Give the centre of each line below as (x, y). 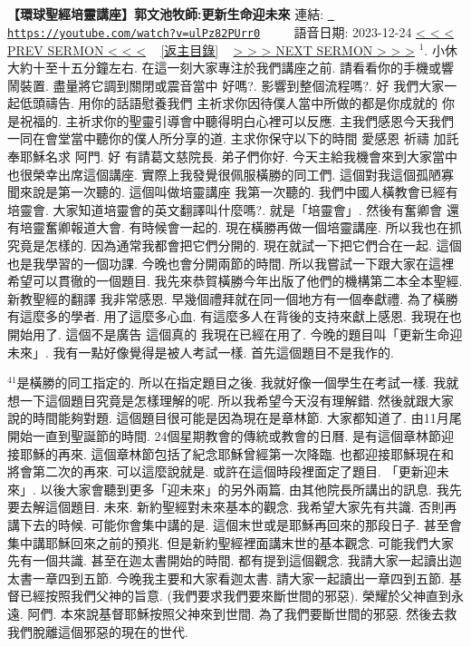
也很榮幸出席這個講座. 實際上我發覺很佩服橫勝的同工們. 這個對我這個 (212, 174)
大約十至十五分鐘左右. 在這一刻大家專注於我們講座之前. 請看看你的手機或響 (231, 68)
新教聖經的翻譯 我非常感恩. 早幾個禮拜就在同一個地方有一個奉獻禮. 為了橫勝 (233, 298)
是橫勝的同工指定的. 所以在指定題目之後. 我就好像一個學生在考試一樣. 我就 (238, 382)
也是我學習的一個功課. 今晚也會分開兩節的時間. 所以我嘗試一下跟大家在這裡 (231, 263)
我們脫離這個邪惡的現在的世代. (98, 631)
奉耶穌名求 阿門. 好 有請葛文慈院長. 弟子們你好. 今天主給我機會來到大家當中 (232, 157)
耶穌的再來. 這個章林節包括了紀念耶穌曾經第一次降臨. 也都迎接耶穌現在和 (237, 453)
